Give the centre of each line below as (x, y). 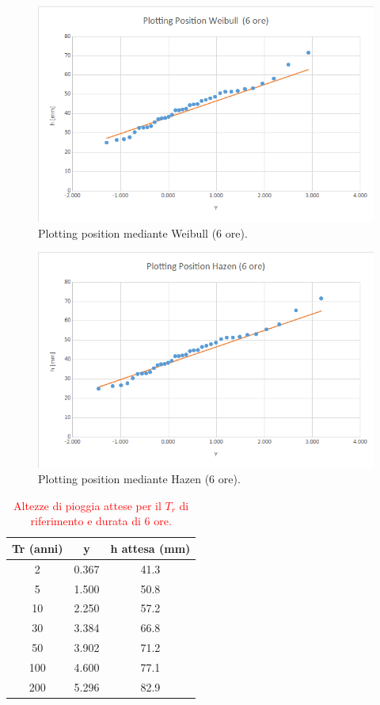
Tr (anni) (38, 548)
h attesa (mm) (150, 548)
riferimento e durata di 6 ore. (101, 521)
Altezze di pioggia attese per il (87, 505)
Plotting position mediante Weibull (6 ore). (143, 232)
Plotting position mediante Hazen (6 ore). (139, 479)
